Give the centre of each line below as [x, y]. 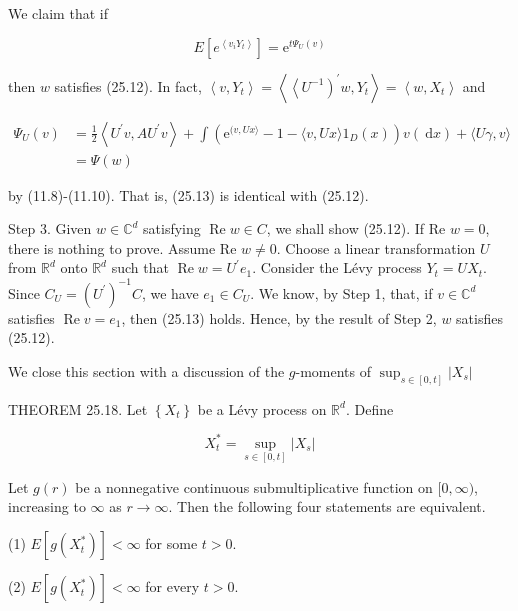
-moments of [333, 370]
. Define [369, 408]
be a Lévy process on [262, 408]
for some [171, 543]
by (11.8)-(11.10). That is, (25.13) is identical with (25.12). [188, 194]
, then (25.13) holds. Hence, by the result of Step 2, [279, 317]
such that [140, 267]
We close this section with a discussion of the [146, 370]
